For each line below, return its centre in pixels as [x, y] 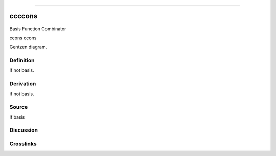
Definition [22, 60]
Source [19, 107]
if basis [17, 117]
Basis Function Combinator [38, 29]
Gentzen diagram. [28, 47]
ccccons [24, 16]
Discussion [24, 130]
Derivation [23, 84]
